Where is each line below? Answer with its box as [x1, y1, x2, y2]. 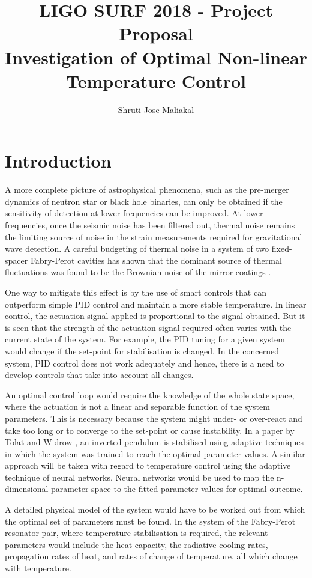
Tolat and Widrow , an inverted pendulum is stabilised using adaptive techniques [5, 436, 304, 448]
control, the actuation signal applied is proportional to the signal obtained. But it [5, 309, 305, 322]
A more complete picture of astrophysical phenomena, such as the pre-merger [5, 183, 289, 196]
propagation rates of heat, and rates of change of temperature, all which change [5, 550, 298, 562]
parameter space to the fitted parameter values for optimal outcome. [51, 482, 303, 495]
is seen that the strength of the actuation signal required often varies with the [5, 321, 292, 333]
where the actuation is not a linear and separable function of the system [5, 400, 270, 413]
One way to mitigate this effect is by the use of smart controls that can [5, 285, 266, 298]
